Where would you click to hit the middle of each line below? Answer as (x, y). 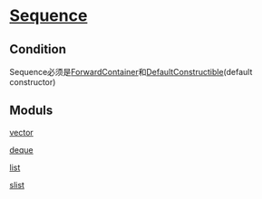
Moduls (31, 111)
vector (21, 132)
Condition (38, 49)
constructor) (33, 82)
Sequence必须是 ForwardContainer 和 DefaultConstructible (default (131, 72)
